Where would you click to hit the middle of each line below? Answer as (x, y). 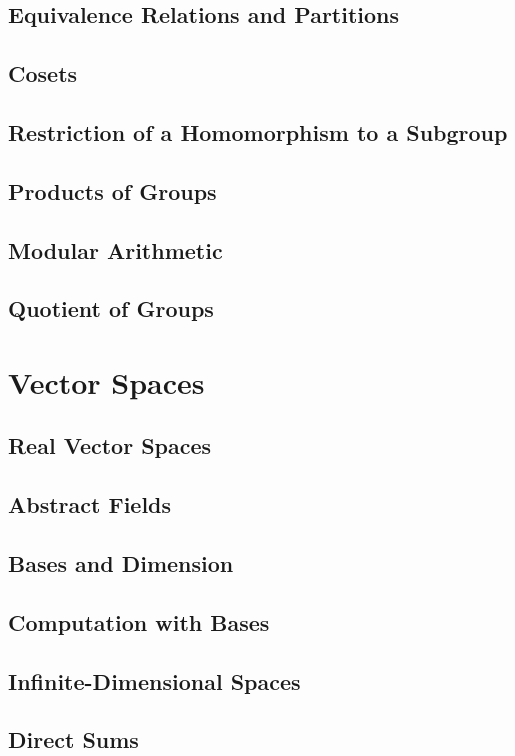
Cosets (43, 73)
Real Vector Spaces (110, 445)
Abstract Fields (90, 504)
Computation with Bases (139, 621)
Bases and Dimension (121, 563)
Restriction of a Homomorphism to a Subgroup (258, 131)
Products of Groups (112, 190)
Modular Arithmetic (115, 249)
